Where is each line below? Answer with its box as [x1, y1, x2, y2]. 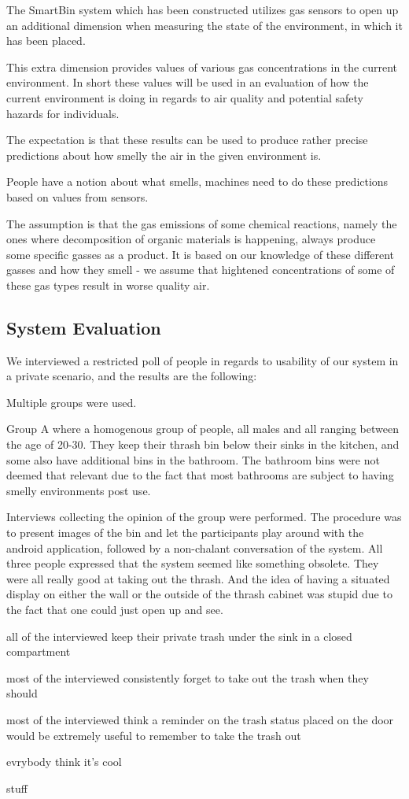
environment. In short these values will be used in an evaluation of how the [6, 74, 369, 91]
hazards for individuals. [6, 105, 120, 121]
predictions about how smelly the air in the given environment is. [6, 146, 322, 163]
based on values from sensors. [6, 188, 149, 205]
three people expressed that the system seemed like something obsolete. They [6, 555, 379, 572]
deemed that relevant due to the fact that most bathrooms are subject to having [6, 467, 394, 483]
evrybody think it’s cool [6, 753, 122, 770]
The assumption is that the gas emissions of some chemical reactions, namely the [6, 215, 397, 231]
